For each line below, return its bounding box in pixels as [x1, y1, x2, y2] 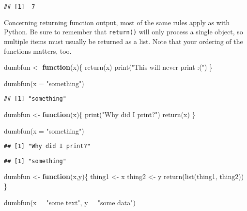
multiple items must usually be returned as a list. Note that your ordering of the [4, 36, 243, 46]
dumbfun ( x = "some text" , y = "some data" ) [4, 197, 136, 207]
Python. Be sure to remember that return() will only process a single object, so [4, 27, 243, 37]
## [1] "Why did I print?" [4, 143, 91, 150]
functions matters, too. [4, 45, 72, 56]
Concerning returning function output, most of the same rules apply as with [4, 17, 230, 27]
